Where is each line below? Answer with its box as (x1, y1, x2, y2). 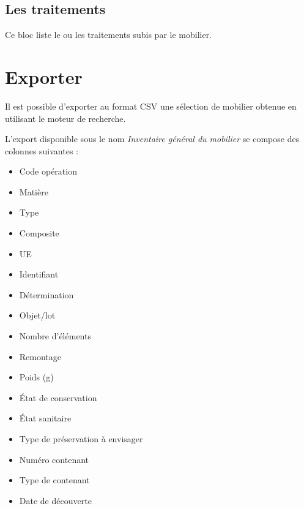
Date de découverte (19, 494, 92, 507)
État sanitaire (19, 412, 72, 424)
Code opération (19, 165, 77, 178)
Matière (19, 185, 48, 198)
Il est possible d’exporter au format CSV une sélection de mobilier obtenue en (5, 99, 297, 112)
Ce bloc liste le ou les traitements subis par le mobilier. (5, 28, 212, 41)
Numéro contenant (19, 453, 89, 466)
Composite (19, 227, 59, 239)
